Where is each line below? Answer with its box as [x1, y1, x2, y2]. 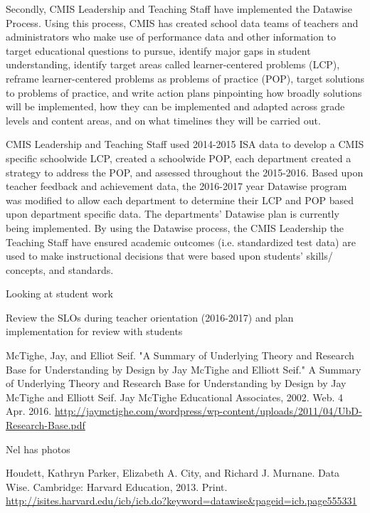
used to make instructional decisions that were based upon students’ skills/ [6, 248, 333, 263]
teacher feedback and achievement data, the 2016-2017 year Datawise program [6, 179, 347, 194]
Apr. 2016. [6, 403, 52, 418]
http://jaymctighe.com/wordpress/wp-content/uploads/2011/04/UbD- [54, 403, 362, 418]
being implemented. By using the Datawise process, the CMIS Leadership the [6, 220, 344, 235]
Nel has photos [6, 441, 70, 456]
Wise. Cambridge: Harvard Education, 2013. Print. [6, 479, 228, 494]
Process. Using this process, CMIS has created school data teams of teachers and [6, 15, 359, 30]
